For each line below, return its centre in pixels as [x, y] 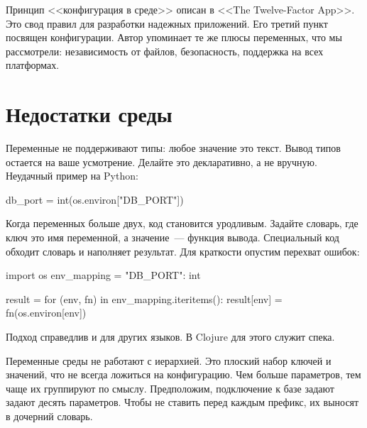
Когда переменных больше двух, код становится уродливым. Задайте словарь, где [182, 223]
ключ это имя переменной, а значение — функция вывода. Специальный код [172, 237]
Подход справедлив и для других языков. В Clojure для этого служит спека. [170, 337]
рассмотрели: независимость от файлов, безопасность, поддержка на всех [165, 51]
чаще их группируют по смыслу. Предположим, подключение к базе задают [170, 388]
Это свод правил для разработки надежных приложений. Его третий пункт [167, 23]
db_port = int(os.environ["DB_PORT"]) [95, 199]
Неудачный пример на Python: [72, 176]
